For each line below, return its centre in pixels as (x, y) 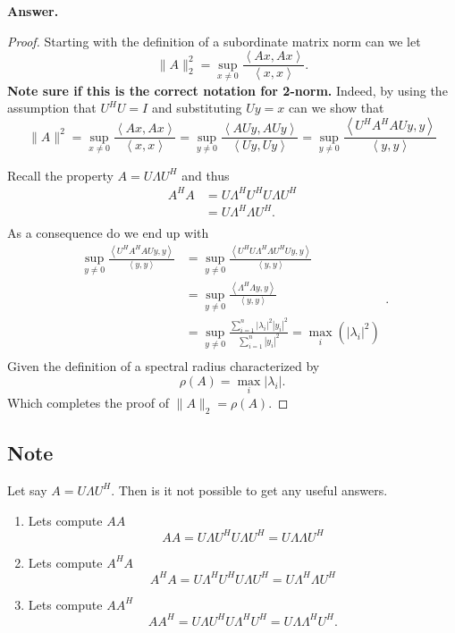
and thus (206, 175)
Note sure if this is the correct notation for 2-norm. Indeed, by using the (227, 90)
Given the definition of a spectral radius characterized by (164, 366)
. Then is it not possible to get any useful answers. (249, 490)
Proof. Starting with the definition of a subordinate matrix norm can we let (214, 41)
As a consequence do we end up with (108, 233)
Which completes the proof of (88, 402)
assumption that (52, 108)
